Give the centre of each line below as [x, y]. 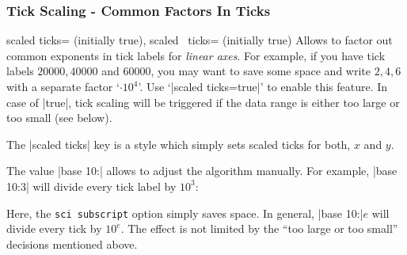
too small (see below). [59, 118]
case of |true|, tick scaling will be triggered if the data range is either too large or [203, 102]
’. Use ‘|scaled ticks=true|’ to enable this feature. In [263, 86]
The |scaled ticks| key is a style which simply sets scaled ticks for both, [179, 144]
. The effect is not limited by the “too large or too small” [259, 228]
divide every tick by [54, 228]
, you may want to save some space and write [261, 71]
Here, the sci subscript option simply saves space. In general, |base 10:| [185, 213]
